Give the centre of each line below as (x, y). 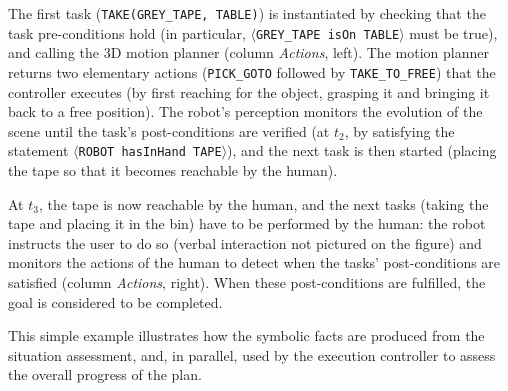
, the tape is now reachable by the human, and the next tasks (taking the (263, 203)
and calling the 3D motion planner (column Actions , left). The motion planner (248, 52)
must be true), (453, 32)
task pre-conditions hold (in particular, (127, 32)
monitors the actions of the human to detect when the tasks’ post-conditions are (254, 262)
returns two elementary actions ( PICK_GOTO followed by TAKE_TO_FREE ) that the (252, 71)
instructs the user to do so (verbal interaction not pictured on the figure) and (245, 242)
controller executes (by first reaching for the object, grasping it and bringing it (249, 91)
